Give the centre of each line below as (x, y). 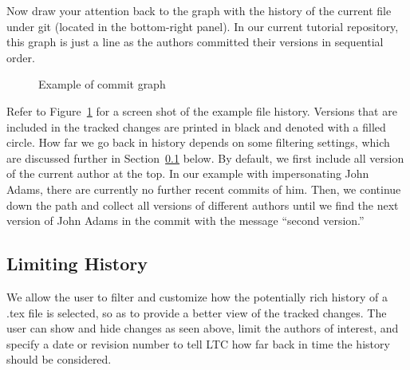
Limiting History (77, 264)
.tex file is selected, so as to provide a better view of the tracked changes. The (197, 312)
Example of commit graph (102, 84)
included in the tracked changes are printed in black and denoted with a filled (196, 126)
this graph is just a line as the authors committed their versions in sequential (195, 42)
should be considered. (59, 359)
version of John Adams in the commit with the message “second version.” (185, 220)
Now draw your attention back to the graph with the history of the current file (199, 10)
